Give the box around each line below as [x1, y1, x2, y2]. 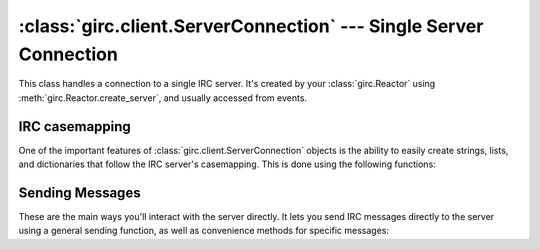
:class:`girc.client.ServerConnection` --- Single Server [18, 15, 484, 37]
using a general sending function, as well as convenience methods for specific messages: [18, 225, 390, 237]
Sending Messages [18, 184, 141, 201]
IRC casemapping [18, 118, 132, 135]
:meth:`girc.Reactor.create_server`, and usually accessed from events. [18, 91, 308, 104]
